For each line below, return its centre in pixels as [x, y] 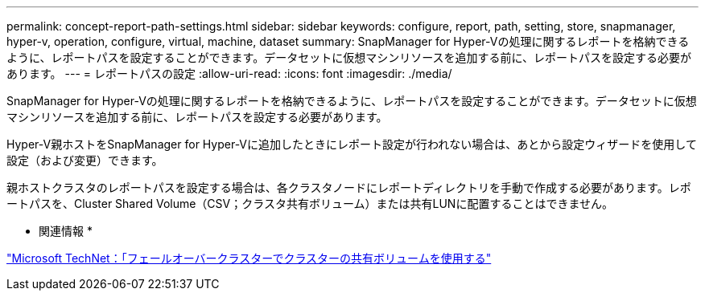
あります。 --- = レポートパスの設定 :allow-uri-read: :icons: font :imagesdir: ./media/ [229, 73]
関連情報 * [66, 231]
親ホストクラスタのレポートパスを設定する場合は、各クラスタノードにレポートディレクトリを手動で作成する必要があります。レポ [349, 187]
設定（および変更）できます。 [85, 160]
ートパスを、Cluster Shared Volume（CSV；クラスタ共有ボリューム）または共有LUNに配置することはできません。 [310, 203]
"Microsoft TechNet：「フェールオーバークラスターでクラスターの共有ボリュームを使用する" [249, 258]
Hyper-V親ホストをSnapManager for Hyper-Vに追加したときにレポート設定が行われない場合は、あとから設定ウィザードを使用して [352, 144]
